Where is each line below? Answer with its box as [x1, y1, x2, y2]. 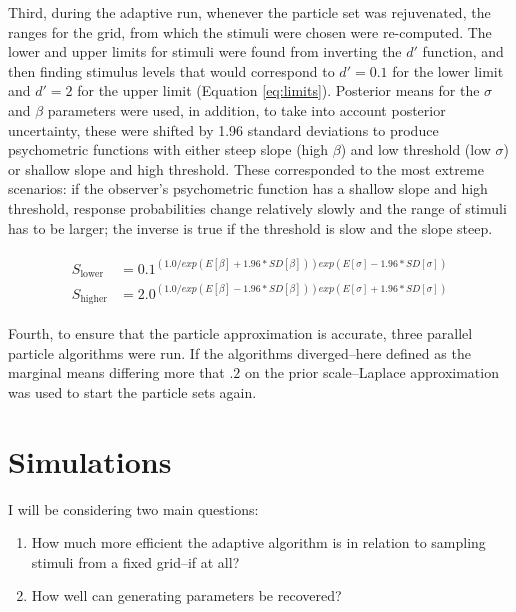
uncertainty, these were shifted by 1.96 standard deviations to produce [8, 119, 439, 140]
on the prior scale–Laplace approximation [245, 362, 499, 383]
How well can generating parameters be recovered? [31, 585, 342, 606]
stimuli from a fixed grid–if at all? [31, 551, 240, 572]
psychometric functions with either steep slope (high [8, 139, 329, 160]
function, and [422, 41, 504, 62]
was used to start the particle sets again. [8, 381, 257, 402]
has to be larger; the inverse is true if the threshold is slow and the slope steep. [8, 217, 493, 238]
